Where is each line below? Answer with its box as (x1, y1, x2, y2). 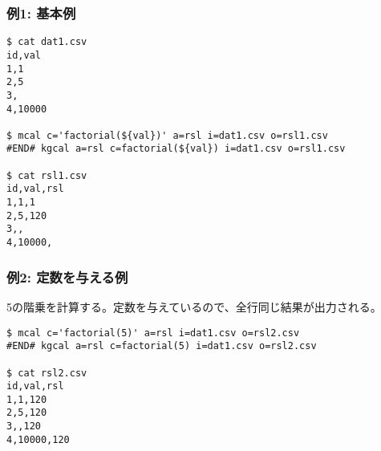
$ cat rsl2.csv (6, 367, 87, 379)
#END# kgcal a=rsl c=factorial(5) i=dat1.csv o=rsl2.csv (6, 340, 317, 352)
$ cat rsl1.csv (6, 169, 87, 181)
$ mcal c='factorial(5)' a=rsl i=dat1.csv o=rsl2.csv (6, 327, 300, 339)
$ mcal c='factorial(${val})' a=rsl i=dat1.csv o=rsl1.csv (6, 129, 328, 141)
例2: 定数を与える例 (6, 266, 128, 286)
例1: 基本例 (6, 2, 76, 22)
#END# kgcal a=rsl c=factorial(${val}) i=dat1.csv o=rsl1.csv (6, 143, 346, 155)
